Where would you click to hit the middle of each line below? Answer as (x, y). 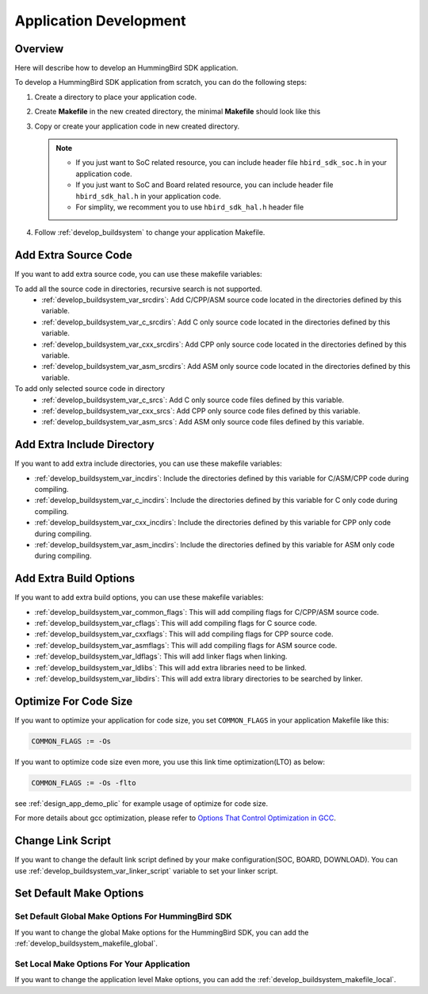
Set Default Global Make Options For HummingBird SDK (124, 916)
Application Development (100, 21)
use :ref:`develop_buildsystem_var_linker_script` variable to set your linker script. (146, 871)
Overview (39, 49)
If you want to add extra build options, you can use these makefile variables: (139, 597)
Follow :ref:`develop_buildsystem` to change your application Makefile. (150, 232)
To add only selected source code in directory (90, 389)
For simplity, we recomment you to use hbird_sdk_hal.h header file (190, 207)
